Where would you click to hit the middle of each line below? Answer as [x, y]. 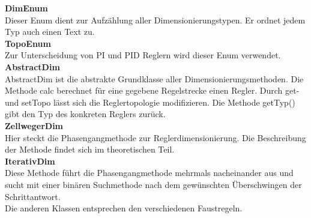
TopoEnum [28, 43]
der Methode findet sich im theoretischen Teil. [90, 149]
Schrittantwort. [33, 196]
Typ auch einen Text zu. [50, 32]
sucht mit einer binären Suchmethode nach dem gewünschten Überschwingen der [153, 184]
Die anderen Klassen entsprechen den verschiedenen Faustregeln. [124, 208]
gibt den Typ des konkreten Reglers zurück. [85, 114]
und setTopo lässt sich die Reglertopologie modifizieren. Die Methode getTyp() [150, 102]
